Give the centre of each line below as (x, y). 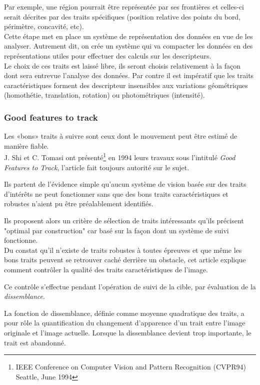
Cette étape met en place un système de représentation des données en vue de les (128, 36)
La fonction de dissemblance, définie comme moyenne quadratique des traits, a (124, 313)
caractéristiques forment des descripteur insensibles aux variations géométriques (126, 85)
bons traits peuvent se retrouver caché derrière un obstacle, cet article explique (125, 260)
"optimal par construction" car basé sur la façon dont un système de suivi (116, 230)
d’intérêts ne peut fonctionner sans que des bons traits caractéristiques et (116, 194)
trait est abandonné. (35, 342)
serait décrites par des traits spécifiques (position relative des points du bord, (122, 16)
